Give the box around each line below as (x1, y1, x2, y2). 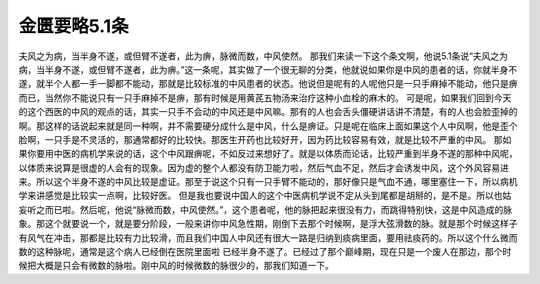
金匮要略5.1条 (18, 15, 129, 37)
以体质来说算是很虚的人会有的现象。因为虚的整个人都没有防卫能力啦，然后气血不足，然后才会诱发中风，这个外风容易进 (18, 161, 509, 174)
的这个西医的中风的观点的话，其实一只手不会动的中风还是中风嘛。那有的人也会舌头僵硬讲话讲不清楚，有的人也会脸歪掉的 (18, 106, 518, 118)
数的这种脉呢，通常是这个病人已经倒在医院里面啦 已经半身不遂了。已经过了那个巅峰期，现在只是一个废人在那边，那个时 (18, 246, 512, 258)
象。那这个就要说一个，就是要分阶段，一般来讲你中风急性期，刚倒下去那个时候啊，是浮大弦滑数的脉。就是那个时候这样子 (18, 218, 518, 230)
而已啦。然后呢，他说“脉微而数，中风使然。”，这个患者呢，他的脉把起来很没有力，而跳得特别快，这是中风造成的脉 (44, 203, 513, 215)
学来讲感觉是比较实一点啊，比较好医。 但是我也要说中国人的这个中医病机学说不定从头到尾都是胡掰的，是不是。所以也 (18, 190, 503, 202)
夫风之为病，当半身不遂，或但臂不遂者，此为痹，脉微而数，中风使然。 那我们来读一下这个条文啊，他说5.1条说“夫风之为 (18, 50, 509, 62)
